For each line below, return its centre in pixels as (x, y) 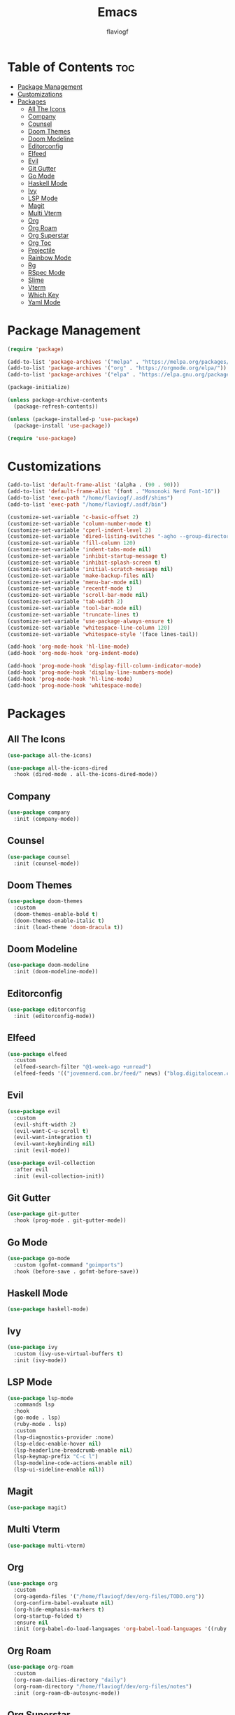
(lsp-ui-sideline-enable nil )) (59, 1470)
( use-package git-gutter (43, 1214)
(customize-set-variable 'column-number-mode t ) (79, 523)
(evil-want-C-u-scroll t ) (51, 1131)
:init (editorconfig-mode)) (55, 1016)
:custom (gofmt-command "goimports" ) (69, 1265)
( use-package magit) (37, 1508)
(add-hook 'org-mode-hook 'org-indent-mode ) (73, 654)
